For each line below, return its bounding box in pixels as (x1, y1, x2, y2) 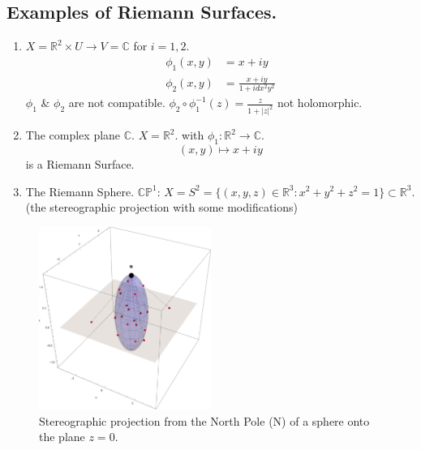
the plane (39, 428, 85, 445)
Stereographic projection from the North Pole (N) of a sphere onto (39, 412, 370, 429)
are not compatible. (68, 94, 165, 111)
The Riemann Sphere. (25, 182, 135, 199)
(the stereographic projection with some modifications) (25, 199, 298, 216)
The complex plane (25, 126, 121, 144)
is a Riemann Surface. (25, 155, 135, 172)
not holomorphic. (277, 94, 363, 111)
